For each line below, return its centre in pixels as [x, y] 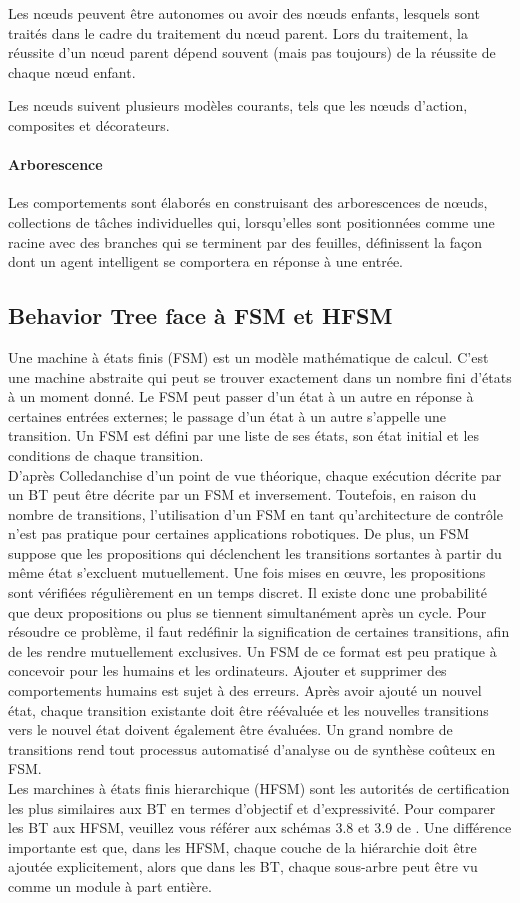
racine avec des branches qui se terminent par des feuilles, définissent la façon [245, 241]
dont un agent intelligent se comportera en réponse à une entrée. [206, 261]
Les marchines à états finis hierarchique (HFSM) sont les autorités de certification [259, 788]
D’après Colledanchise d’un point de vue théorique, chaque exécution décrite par [255, 474]
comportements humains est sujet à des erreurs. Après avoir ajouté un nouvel [245, 690]
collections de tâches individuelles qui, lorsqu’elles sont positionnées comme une [251, 221]
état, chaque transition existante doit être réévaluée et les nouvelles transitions [248, 709]
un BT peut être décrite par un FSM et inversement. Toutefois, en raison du [242, 494]
